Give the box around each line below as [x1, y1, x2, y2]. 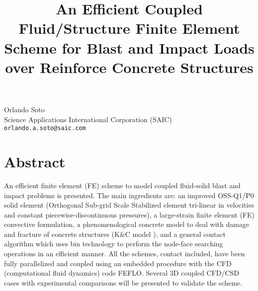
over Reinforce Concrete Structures [5, 57, 254, 77]
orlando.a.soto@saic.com [4, 125, 86, 132]
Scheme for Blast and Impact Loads [4, 37, 255, 58]
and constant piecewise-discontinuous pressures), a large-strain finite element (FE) [4, 209, 255, 219]
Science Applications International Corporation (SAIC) [4, 114, 172, 124]
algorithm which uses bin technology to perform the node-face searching [4, 238, 223, 249]
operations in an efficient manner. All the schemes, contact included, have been [4, 248, 245, 259]
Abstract [4, 151, 66, 171]
